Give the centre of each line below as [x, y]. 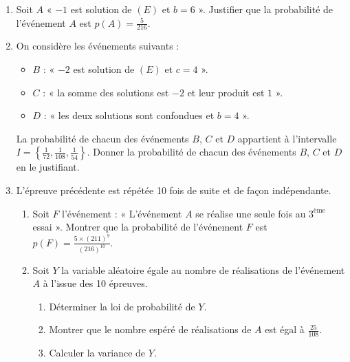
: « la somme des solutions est [106, 92]
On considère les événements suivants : [98, 46]
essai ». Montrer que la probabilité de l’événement [138, 227]
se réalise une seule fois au [251, 213]
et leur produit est [226, 92]
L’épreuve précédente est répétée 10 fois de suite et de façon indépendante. [174, 190]
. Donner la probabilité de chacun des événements [192, 152]
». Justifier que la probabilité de [266, 9]
